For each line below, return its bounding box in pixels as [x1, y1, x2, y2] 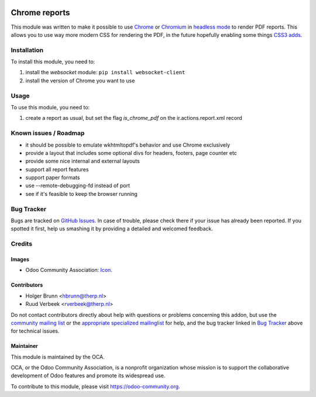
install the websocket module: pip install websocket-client [25, 69, 186, 76]
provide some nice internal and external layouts [25, 158, 140, 165]
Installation [11, 46, 44, 54]
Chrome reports [11, 8, 70, 18]
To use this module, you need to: [11, 103, 90, 111]
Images [11, 256, 29, 263]
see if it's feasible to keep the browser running [25, 190, 138, 197]
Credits [11, 240, 32, 248]
